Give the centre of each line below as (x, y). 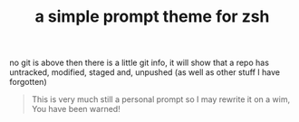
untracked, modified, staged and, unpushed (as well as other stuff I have (145, 72)
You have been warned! (76, 109)
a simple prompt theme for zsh (152, 17)
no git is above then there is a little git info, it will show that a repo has (140, 63)
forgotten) (28, 82)
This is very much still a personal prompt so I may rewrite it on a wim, (161, 99)
